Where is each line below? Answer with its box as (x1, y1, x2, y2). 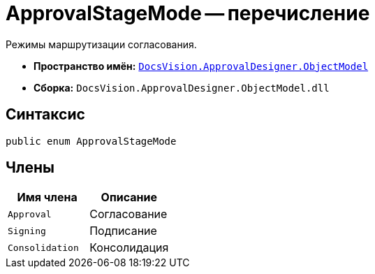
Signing (8, 225, 46, 236)
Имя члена (17, 190, 78, 205)
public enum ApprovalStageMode (6, 135, 177, 147)
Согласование (89, 207, 168, 222)
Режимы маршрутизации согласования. (6, 38, 197, 50)
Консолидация (89, 240, 169, 255)
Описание (101, 190, 157, 205)
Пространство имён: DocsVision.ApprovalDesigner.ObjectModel (34, 59, 369, 72)
